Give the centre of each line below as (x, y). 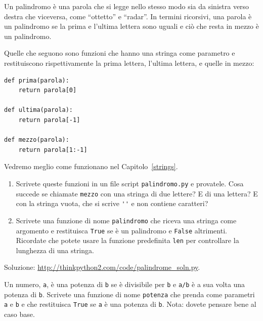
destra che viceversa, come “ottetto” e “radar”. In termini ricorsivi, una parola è (128, 16)
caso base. (19, 314)
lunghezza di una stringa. (55, 250)
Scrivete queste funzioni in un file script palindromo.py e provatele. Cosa (130, 183)
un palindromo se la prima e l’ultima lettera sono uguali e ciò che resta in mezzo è (131, 26)
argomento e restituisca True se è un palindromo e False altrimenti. (121, 230)
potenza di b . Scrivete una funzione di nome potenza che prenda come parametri (129, 294)
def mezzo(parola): (37, 140)
